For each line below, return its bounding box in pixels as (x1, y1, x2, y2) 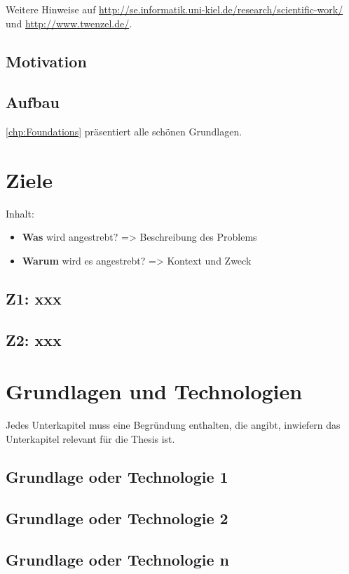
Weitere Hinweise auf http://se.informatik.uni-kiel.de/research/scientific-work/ (6, 2, 343, 16)
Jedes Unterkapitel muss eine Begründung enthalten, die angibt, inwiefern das (6, 418, 341, 432)
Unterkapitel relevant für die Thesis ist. (6, 431, 175, 446)
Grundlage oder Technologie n (6, 548, 229, 570)
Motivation (6, 50, 87, 72)
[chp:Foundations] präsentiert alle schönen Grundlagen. (6, 124, 242, 139)
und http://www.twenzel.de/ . (6, 15, 132, 30)
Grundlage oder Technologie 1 (6, 465, 228, 487)
